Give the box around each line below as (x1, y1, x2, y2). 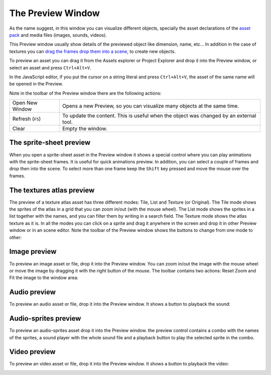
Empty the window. (62, 125, 107, 132)
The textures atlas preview (9, 186, 95, 195)
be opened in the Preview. (9, 81, 63, 87)
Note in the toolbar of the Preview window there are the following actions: (9, 90, 162, 96)
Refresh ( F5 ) (12, 116, 41, 123)
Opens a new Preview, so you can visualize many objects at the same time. (62, 103, 239, 110)
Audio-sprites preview (9, 314, 81, 323)
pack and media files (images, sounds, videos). (9, 32, 107, 38)
